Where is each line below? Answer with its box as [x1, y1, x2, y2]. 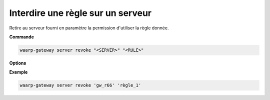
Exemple [9, 69, 28, 75]
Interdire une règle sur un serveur [9, 7, 152, 18]
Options [9, 60, 26, 66]
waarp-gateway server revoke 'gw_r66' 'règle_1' [19, 83, 141, 88]
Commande [9, 34, 34, 40]
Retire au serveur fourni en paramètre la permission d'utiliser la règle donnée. [9, 25, 169, 31]
